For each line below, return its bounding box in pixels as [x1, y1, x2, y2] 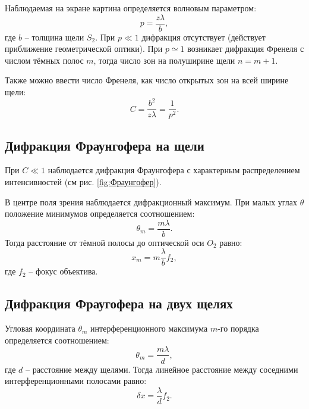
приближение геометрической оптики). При [5, 42, 163, 55]
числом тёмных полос [5, 54, 84, 66]
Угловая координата [5, 322, 75, 335]
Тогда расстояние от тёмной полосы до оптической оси [5, 236, 204, 248]
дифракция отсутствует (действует [141, 30, 266, 43]
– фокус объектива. [29, 265, 98, 277]
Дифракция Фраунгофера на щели [5, 136, 204, 154]
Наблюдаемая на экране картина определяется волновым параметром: [5, 2, 257, 14]
